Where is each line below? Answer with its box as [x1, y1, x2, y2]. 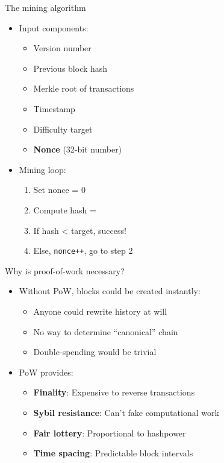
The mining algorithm [5, 1, 86, 13]
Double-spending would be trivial [33, 345, 157, 358]
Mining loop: [19, 163, 66, 175]
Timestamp [33, 102, 75, 115]
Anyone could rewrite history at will [33, 304, 167, 317]
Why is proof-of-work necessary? [5, 264, 125, 277]
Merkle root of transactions [33, 82, 134, 95]
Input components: [19, 21, 89, 34]
